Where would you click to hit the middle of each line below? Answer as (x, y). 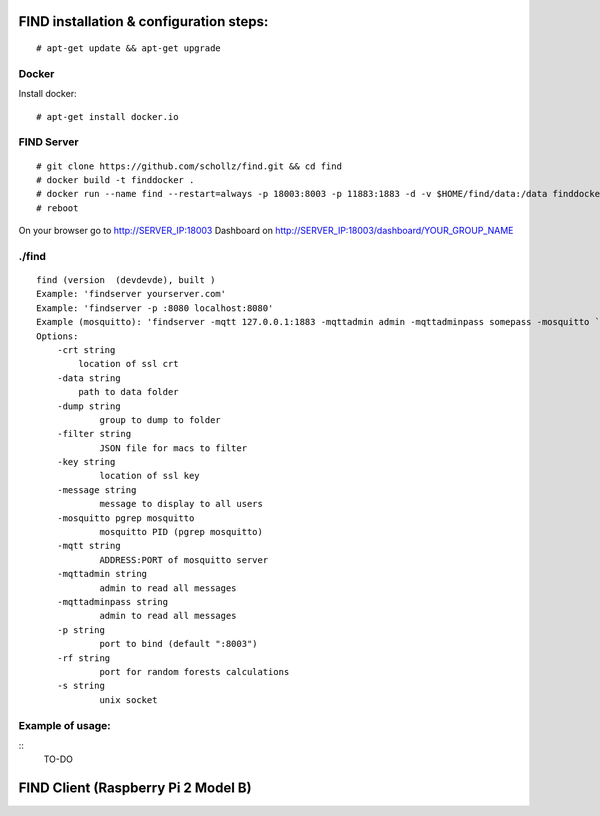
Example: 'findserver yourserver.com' (131, 294)
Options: (57, 336)
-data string (88, 378)
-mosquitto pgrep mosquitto (125, 518)
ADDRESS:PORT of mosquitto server (184, 559)
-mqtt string (88, 546)
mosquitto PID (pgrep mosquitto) (181, 532)
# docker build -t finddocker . (115, 179)
